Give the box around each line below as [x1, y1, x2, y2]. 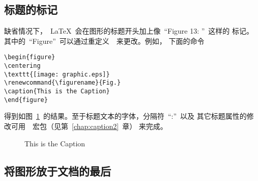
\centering [4, 62, 41, 70]
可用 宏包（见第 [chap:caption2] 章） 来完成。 [11, 120, 167, 131]
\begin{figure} [4, 54, 55, 61]
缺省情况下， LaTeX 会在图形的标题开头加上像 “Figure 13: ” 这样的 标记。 [4, 25, 254, 36]
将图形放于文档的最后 [4, 163, 111, 178]
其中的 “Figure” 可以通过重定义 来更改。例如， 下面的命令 [4, 35, 205, 46]
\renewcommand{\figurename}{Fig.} [4, 79, 121, 87]
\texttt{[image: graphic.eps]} [4, 70, 110, 78]
